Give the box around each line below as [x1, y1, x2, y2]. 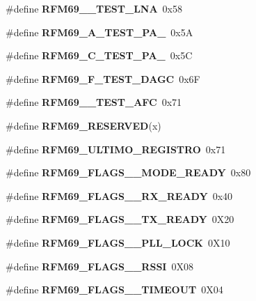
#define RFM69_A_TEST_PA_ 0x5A [6, 24, 193, 39]
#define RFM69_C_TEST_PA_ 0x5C [6, 48, 193, 63]
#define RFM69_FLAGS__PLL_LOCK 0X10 [6, 235, 230, 249]
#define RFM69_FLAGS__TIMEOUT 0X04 [6, 282, 223, 297]
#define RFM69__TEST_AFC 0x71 [6, 95, 182, 109]
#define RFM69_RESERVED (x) [6, 118, 161, 132]
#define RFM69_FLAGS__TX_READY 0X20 [6, 212, 234, 226]
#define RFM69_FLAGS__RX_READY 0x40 [6, 188, 233, 203]
